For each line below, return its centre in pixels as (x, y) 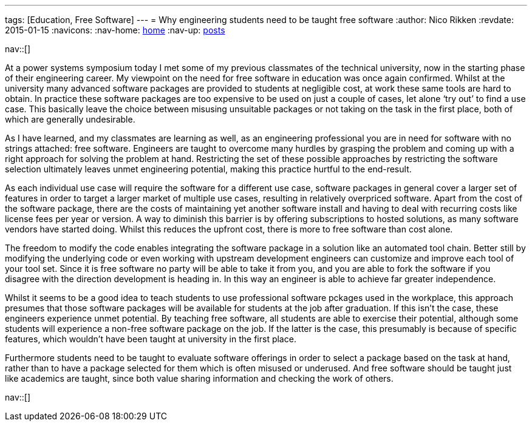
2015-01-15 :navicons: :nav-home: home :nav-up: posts (115, 30)
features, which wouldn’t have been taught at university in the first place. (151, 339)
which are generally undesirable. (70, 119)
